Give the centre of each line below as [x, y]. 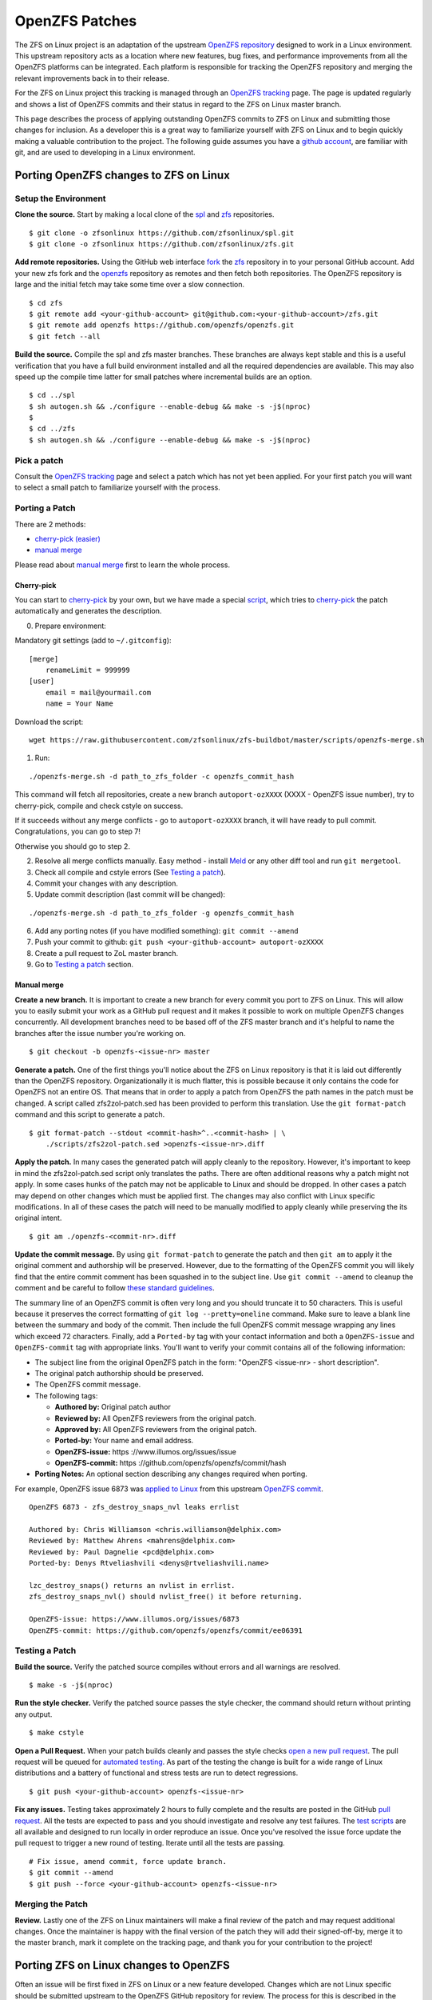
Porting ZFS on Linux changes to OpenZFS [123, 1965]
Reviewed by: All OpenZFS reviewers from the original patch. [156, 1418]
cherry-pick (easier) [68, 538]
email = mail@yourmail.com [98, 692]
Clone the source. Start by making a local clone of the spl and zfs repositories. [145, 214]
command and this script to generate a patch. [90, 1114]
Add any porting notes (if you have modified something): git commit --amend [166, 931]
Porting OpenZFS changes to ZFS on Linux [123, 175]
